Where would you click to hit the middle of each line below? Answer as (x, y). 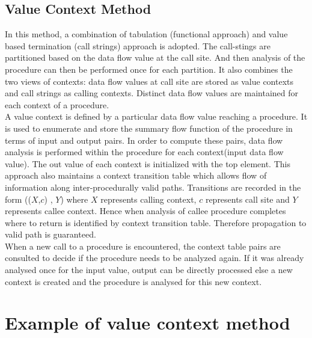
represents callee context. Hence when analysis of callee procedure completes (145, 211)
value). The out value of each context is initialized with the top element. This (148, 163)
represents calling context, (148, 199)
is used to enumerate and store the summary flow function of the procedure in (149, 128)
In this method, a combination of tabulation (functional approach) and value (146, 34)
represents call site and (247, 199)
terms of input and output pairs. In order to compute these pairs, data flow (144, 140)
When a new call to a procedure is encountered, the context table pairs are (143, 246)
